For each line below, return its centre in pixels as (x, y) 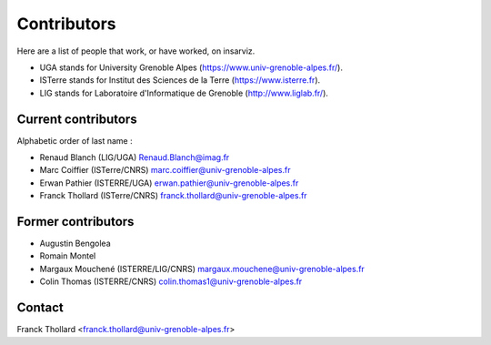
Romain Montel (68, 256)
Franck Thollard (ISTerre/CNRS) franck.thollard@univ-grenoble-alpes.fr (174, 196)
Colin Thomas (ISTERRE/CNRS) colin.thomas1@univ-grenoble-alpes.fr (171, 281)
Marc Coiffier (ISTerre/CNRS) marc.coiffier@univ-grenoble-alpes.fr (165, 170)
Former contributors (75, 222)
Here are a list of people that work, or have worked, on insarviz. (136, 51)
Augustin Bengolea (75, 244)
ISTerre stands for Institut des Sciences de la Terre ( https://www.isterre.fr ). (180, 80)
